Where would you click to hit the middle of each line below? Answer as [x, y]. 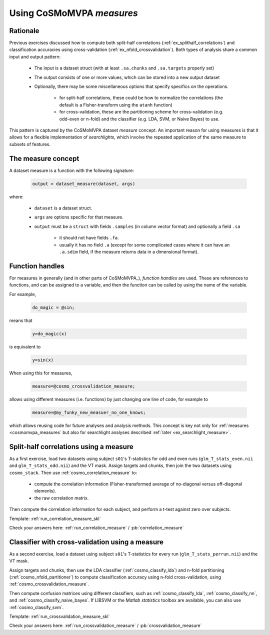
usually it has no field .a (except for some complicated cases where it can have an [144, 244]
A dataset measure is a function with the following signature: [72, 170]
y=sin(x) [43, 360]
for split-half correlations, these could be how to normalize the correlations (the [141, 98]
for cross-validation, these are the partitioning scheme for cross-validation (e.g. [141, 112]
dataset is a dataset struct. [63, 208]
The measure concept [44, 158]
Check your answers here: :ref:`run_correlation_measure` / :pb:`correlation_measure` [96, 527]
